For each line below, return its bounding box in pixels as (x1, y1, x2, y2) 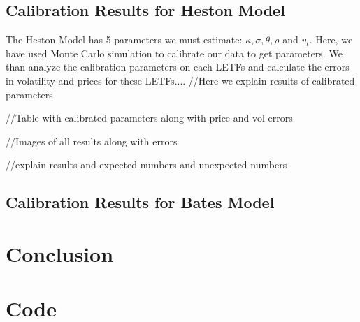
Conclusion (6, 239, 114, 268)
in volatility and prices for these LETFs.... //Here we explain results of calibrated (6, 73, 355, 87)
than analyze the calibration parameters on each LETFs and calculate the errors (6, 59, 350, 74)
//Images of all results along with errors (6, 133, 178, 148)
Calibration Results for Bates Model (6, 191, 275, 213)
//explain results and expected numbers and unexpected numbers (6, 157, 287, 172)
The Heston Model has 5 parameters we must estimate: (6, 32, 243, 47)
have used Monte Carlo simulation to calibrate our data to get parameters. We (6, 45, 343, 60)
